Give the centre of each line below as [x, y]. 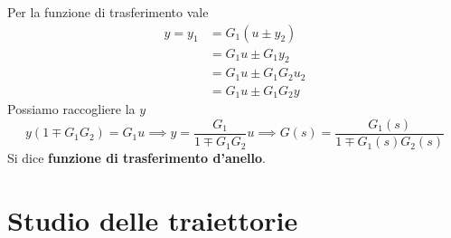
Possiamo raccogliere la [71, 109]
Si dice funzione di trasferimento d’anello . [136, 158]
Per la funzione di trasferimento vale [108, 12]
